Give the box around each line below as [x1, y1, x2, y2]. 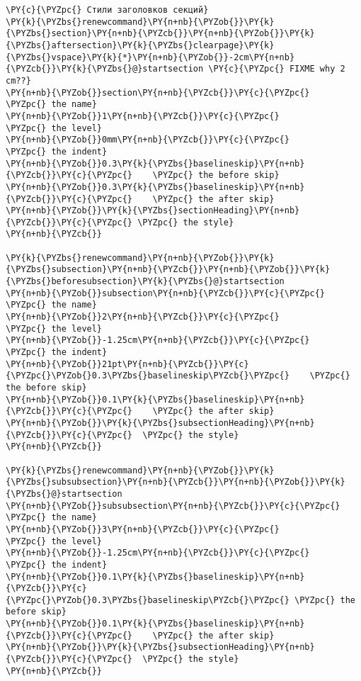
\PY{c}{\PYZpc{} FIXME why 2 [208, 64, 345, 74]
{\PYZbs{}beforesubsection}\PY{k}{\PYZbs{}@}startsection [6, 276, 285, 287]
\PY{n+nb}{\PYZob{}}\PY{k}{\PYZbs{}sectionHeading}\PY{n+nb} [6, 206, 300, 216]
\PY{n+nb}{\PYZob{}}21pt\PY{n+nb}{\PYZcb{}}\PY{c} [6, 359, 249, 369]
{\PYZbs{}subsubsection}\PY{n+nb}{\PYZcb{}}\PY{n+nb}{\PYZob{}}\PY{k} [6, 477, 345, 488]
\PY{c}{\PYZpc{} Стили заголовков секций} [6, 5, 209, 15]
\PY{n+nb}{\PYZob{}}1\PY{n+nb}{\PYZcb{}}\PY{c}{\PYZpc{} [6, 111, 280, 121]
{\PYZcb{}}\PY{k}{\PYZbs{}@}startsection [6, 64, 204, 74]
